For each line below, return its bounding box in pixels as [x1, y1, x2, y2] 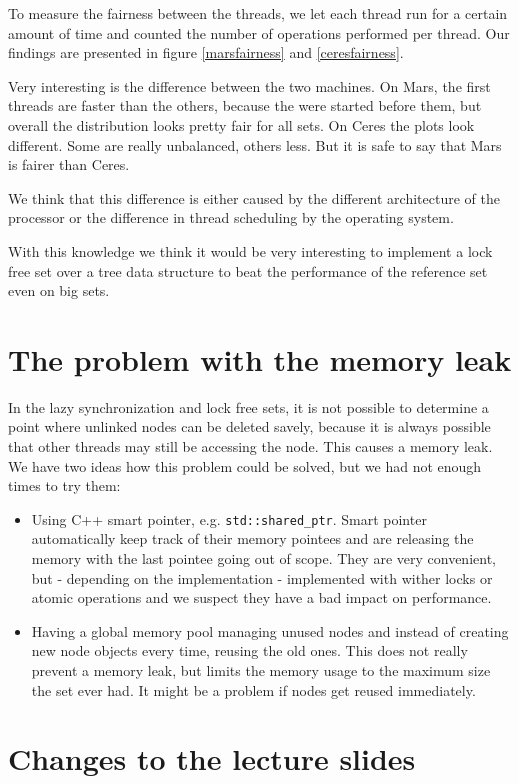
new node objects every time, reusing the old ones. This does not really [31, 640, 468, 661]
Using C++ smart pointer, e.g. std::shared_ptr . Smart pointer [31, 508, 427, 529]
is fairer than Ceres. [8, 154, 130, 175]
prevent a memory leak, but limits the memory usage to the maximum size [31, 660, 491, 681]
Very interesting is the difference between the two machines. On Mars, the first [8, 75, 491, 96]
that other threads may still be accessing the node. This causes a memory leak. [8, 436, 493, 457]
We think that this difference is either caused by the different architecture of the [8, 187, 500, 208]
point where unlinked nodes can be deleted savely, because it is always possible [8, 416, 491, 437]
